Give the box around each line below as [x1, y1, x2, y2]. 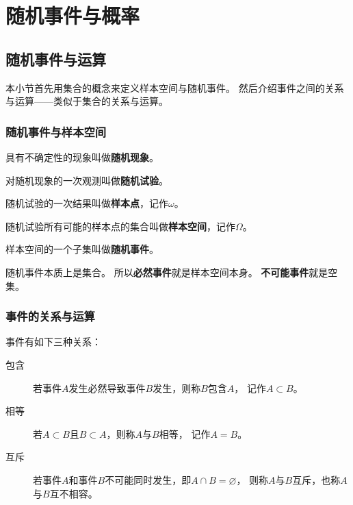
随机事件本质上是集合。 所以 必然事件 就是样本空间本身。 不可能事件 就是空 [5, 264, 338, 279]
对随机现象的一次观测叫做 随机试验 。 [5, 173, 168, 187]
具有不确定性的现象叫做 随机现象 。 [5, 149, 159, 164]
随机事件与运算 [5, 48, 106, 69]
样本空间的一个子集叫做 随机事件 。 [5, 242, 159, 256]
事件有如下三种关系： [5, 334, 101, 349]
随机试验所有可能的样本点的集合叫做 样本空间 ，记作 [5, 219, 235, 233]
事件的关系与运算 [5, 308, 95, 325]
